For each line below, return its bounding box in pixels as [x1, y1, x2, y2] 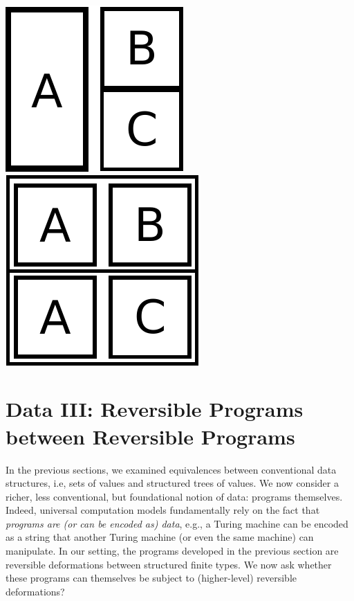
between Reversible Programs [6, 422, 295, 450]
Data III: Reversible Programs [6, 395, 304, 423]
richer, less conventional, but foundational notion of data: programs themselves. [6, 489, 343, 503]
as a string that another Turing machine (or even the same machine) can [6, 530, 314, 544]
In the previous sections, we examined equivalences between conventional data [6, 462, 337, 476]
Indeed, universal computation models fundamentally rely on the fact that [6, 503, 320, 517]
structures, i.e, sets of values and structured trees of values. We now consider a [6, 476, 339, 490]
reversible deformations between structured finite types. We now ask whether [6, 557, 332, 571]
